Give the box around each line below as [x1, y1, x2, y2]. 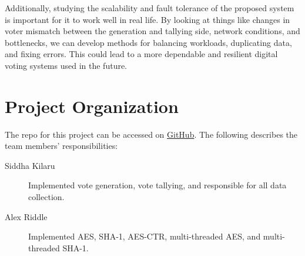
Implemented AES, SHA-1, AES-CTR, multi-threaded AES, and [28, 230, 261, 242]
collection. [28, 191, 65, 203]
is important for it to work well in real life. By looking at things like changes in [5, 13, 290, 25]
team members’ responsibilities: [5, 139, 118, 152]
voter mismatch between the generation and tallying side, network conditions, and [5, 25, 300, 37]
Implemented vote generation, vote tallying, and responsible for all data [28, 179, 287, 191]
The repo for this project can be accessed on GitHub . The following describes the [5, 128, 298, 140]
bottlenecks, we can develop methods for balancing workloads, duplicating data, [5, 36, 292, 48]
